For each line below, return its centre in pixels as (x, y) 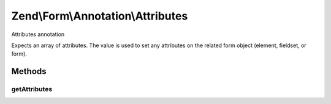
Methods (29, 71)
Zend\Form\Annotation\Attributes (100, 16)
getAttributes (32, 89)
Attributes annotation (38, 34)
